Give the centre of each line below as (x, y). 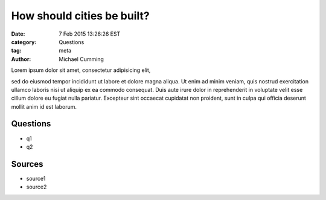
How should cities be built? (81, 16)
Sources (27, 164)
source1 (36, 178)
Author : (21, 59)
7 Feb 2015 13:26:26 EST (90, 34)
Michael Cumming (81, 59)
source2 (37, 187)
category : (24, 42)
